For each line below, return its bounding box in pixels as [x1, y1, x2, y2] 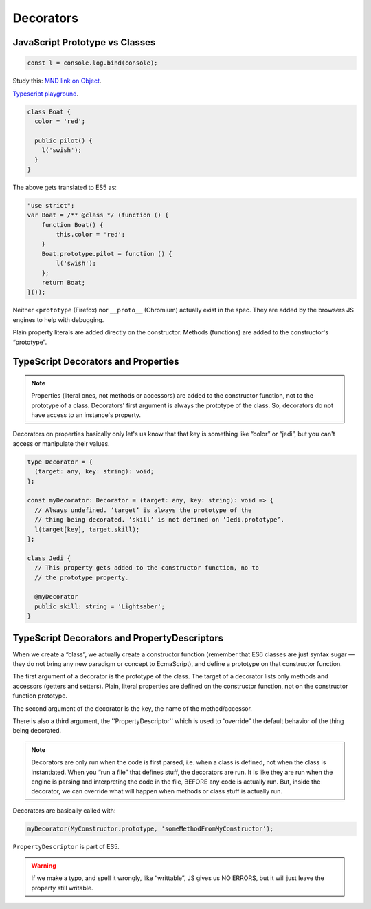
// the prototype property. [34, 573, 129, 581]
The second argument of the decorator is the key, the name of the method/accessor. [12, 704, 252, 712]
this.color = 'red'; [56, 231, 126, 238]
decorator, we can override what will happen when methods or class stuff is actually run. [31, 787, 283, 795]
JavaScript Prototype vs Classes [12, 36, 156, 48]
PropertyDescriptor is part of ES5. [12, 842, 120, 851]
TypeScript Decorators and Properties [12, 356, 179, 367]
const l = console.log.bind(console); [27, 59, 158, 67]
